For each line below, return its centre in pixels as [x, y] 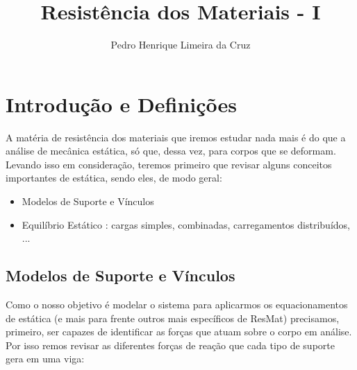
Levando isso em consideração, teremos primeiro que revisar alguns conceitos [169, 164]
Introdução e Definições [121, 104]
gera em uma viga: [45, 359]
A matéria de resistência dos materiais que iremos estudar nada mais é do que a [176, 137]
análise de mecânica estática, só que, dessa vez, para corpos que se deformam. [171, 151]
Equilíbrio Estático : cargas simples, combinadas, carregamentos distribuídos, [186, 224]
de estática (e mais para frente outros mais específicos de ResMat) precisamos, [173, 318]
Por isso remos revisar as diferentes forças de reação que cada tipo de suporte [170, 345]
